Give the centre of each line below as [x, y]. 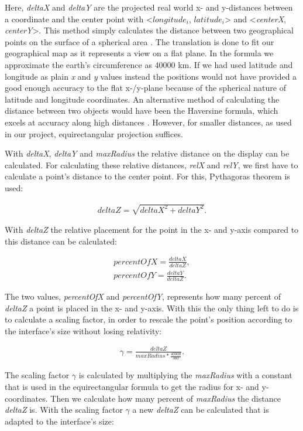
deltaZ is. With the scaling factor [64, 410]
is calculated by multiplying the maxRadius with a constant [185, 375]
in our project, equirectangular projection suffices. [94, 133]
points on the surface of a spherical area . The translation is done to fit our [140, 41]
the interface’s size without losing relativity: [83, 330]
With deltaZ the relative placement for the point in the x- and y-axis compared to [152, 230]
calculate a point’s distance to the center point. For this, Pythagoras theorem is [147, 176]
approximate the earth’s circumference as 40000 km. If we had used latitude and [149, 64]
